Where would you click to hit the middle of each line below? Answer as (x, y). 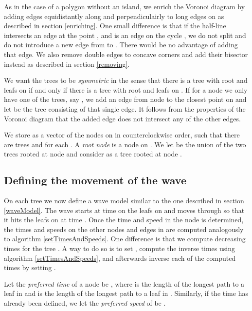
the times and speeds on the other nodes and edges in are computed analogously (124, 229)
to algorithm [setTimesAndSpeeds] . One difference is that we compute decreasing (125, 239)
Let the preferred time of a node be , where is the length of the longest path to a (124, 283)
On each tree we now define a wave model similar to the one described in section (124, 201)
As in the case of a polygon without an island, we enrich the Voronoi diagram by (125, 6)
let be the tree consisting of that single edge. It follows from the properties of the (125, 108)
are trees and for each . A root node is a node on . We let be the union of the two (125, 144)
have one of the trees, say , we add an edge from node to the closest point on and (125, 99)
